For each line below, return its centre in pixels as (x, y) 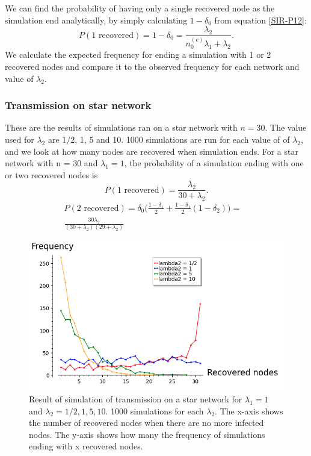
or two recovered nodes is (51, 174)
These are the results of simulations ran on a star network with (121, 127)
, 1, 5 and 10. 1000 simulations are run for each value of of (182, 139)
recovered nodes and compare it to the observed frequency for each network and (152, 66)
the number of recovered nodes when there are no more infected (146, 423)
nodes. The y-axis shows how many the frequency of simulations (147, 434)
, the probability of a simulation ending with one (214, 163)
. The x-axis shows (249, 411)
